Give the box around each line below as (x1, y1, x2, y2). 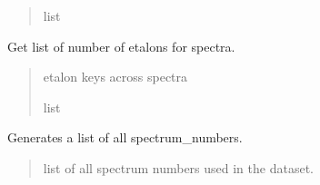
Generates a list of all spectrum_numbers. (7, 128, 243, 147)
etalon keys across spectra (43, 67, 188, 86)
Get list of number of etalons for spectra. (7, 36, 235, 55)
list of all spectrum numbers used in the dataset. (43, 158, 314, 177)
